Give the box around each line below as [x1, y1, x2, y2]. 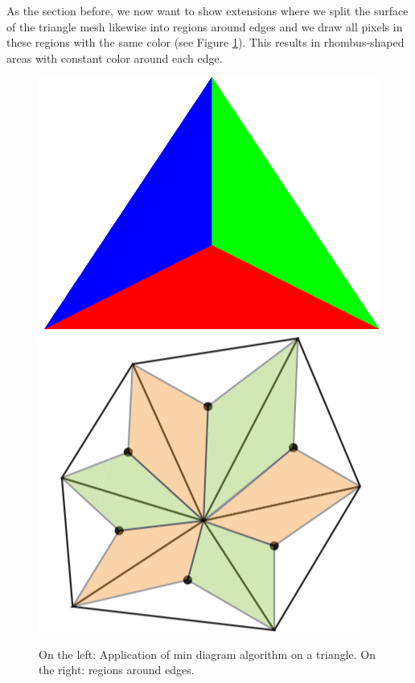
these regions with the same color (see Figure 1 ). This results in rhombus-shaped [6, 34, 405, 51]
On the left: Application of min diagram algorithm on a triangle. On [39, 645, 376, 662]
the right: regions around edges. [39, 661, 195, 678]
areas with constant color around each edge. [6, 49, 223, 66]
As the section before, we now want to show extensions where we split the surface [6, 2, 409, 19]
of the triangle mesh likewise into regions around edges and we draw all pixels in [6, 18, 403, 35]
